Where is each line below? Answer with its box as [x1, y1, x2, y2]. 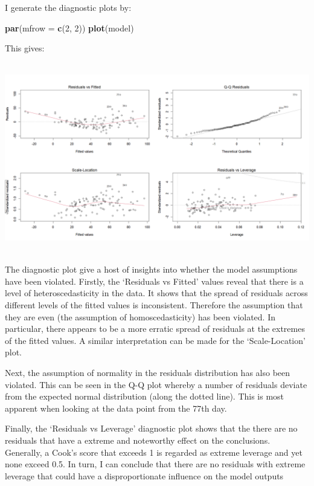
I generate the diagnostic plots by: [5, 1, 132, 13]
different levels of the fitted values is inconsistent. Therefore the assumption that [5, 298, 303, 311]
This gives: [5, 42, 45, 54]
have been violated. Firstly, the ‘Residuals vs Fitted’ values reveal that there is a [5, 274, 304, 287]
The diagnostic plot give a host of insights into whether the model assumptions [5, 263, 298, 276]
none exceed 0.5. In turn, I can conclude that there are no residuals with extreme [5, 458, 306, 470]
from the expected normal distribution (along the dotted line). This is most [5, 390, 284, 403]
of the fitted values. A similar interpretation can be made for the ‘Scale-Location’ [5, 334, 306, 346]
